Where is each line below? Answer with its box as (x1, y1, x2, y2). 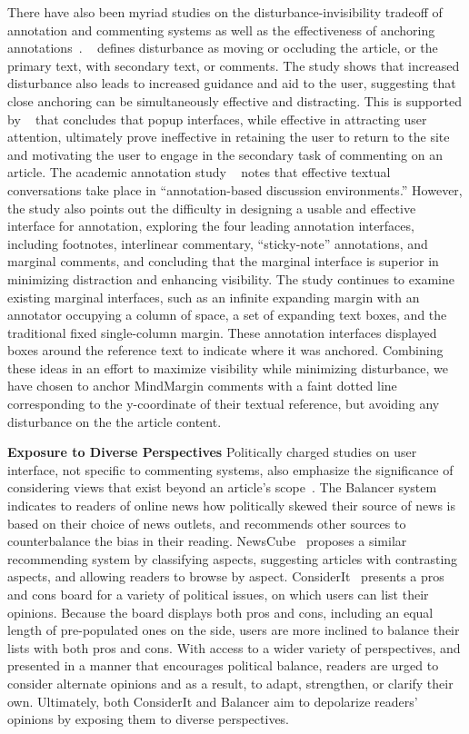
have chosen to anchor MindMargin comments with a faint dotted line (7, 376, 397, 395)
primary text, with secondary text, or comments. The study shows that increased (7, 55, 460, 74)
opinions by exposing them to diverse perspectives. (7, 709, 290, 729)
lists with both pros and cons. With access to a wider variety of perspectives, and (7, 638, 461, 657)
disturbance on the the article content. (7, 412, 222, 431)
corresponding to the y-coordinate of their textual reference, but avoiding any (7, 394, 440, 413)
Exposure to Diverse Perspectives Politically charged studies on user (7, 442, 417, 461)
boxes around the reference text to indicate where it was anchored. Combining (7, 341, 444, 360)
